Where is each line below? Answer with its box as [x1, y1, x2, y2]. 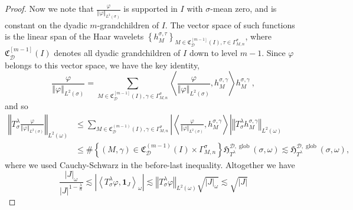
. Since [262, 47, 286, 59]
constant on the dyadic [5, 18, 87, 31]
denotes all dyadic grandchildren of [54, 47, 181, 59]
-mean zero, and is [210, 2, 277, 14]
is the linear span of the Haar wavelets [5, 30, 144, 42]
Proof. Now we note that [5, 2, 94, 14]
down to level [189, 47, 238, 59]
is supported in [123, 2, 178, 14]
